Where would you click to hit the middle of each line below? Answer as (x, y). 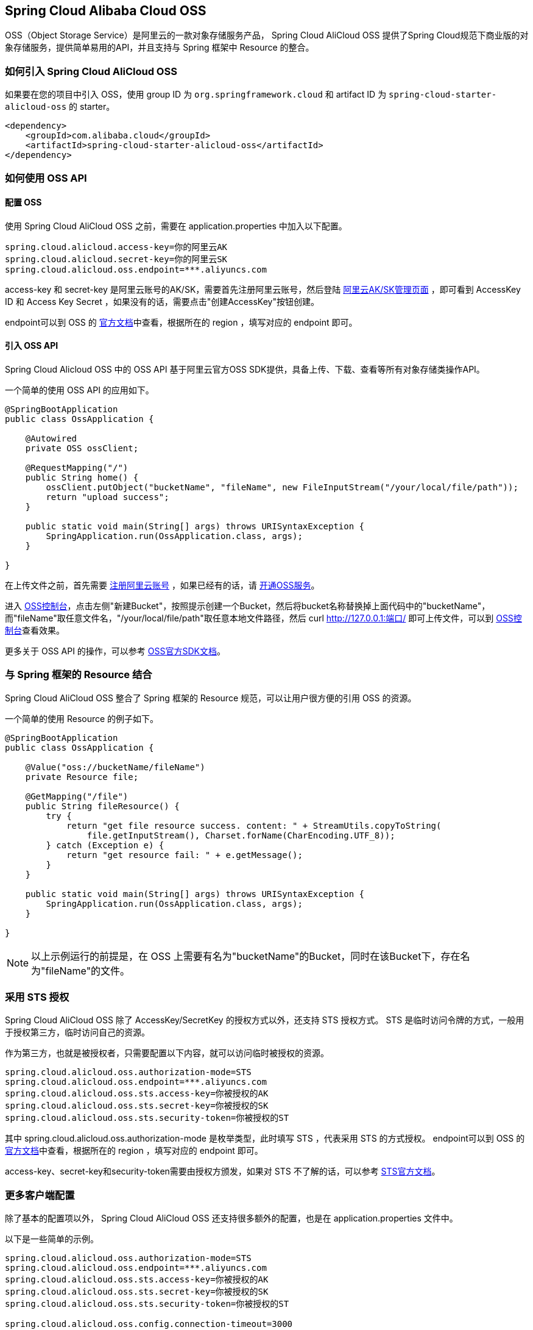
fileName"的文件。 (88, 971)
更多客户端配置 (40, 1195)
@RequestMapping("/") (77, 467)
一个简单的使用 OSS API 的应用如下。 (79, 390)
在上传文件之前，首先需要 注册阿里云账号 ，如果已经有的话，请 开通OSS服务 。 (162, 585)
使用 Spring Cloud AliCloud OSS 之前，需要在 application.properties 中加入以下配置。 (176, 226)
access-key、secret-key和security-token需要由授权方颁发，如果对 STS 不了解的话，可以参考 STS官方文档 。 (223, 1171)
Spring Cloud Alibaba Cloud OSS (106, 11)
